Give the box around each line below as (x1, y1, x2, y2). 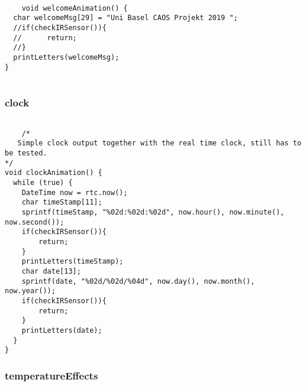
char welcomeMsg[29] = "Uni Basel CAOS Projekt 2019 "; (13, 14, 238, 22)
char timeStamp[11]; (21, 198, 102, 207)
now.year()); (5, 287, 56, 296)
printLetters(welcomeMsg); (13, 53, 120, 61)
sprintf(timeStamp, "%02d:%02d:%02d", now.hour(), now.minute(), (21, 208, 285, 217)
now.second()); (5, 218, 65, 226)
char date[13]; (21, 267, 81, 275)
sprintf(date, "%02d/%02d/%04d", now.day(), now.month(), (21, 277, 255, 286)
